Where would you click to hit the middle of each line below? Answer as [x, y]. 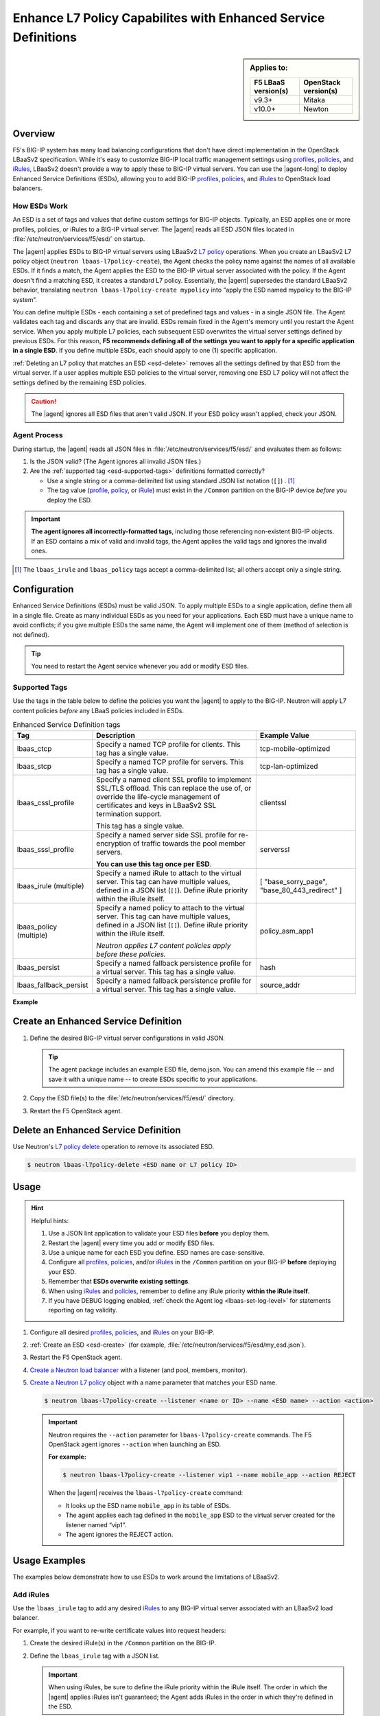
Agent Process [38, 435]
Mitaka [314, 100]
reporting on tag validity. [83, 1310]
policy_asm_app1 [286, 931]
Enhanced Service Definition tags [67, 725]
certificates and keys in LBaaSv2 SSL [156, 805]
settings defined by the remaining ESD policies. [80, 382]
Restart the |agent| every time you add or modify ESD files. [132, 1243]
